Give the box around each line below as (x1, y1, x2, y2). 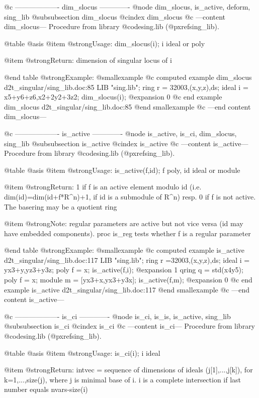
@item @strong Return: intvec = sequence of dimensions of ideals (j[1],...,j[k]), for (4, 364, 253, 375)
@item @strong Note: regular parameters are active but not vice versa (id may (4, 218, 243, 229)
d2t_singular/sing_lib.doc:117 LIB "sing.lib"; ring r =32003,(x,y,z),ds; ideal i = (4, 254, 250, 265)
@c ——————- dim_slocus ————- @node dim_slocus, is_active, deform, (4, 2, 250, 12)
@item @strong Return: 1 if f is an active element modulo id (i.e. (4, 181, 202, 192)
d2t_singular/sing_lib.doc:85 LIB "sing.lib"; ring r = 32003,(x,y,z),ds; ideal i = (4, 81, 248, 92)
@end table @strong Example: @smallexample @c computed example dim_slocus (4, 71, 252, 82)
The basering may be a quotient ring (4, 201, 117, 212)
